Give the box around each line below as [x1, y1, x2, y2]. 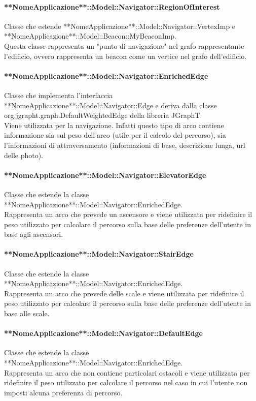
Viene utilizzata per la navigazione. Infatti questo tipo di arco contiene [4, 119, 224, 130]
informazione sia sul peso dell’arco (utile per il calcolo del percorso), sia [4, 130, 226, 140]
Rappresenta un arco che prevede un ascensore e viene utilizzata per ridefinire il [4, 209, 252, 220]
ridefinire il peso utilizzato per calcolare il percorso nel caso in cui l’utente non [4, 377, 248, 388]
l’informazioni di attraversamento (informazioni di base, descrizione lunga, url [4, 139, 245, 150]
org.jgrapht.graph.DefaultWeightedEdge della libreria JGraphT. [4, 110, 202, 120]
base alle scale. [4, 308, 50, 319]
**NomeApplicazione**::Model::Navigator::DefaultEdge [4, 328, 203, 338]
